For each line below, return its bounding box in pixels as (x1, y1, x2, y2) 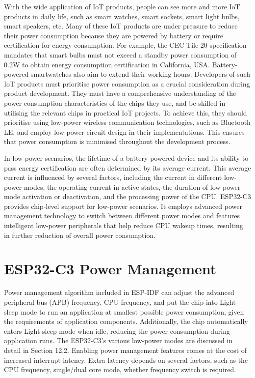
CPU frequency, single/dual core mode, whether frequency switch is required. (4, 364, 236, 375)
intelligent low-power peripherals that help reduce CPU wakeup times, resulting (4, 220, 243, 231)
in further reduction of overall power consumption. (4, 230, 156, 240)
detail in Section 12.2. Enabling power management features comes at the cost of (4, 345, 247, 355)
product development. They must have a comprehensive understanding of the (4, 88, 236, 98)
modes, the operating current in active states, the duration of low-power (24, 181, 241, 192)
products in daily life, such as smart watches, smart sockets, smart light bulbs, (4, 11, 240, 21)
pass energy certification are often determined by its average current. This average (4, 162, 251, 173)
